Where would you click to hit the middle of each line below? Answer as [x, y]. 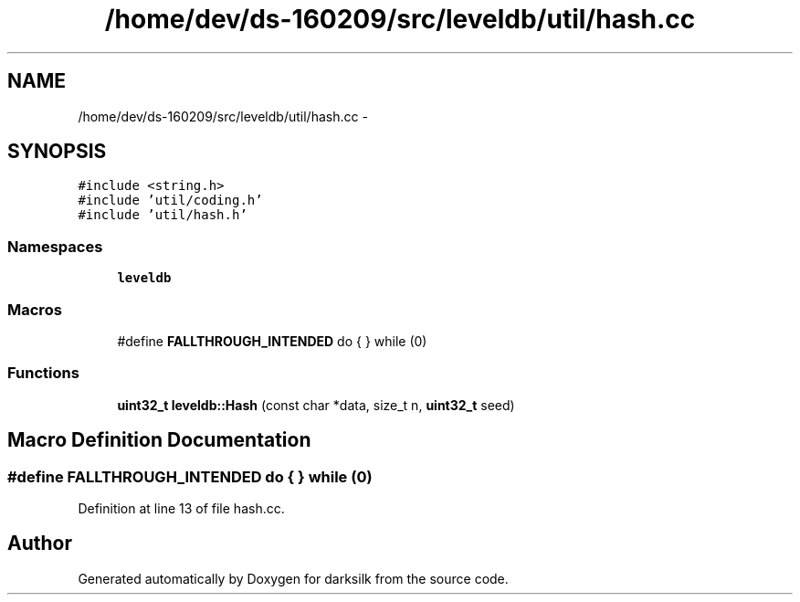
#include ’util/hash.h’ [163, 215]
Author [40, 544]
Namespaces [55, 246]
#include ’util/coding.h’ [170, 201]
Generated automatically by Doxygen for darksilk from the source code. [293, 578]
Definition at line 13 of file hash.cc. [181, 508]
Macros [35, 309]
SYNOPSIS [57, 152]
